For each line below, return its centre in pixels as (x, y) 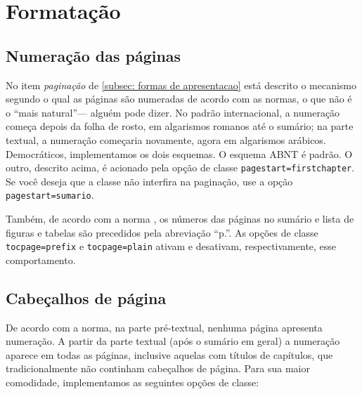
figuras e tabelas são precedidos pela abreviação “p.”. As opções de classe (162, 232)
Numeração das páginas (93, 55)
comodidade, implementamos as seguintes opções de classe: (132, 382)
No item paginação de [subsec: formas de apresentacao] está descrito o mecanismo (181, 85)
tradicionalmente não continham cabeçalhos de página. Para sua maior (158, 368)
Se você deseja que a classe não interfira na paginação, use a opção (149, 181)
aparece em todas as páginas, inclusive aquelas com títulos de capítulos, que (169, 354)
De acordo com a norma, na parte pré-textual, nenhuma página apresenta (164, 327)
